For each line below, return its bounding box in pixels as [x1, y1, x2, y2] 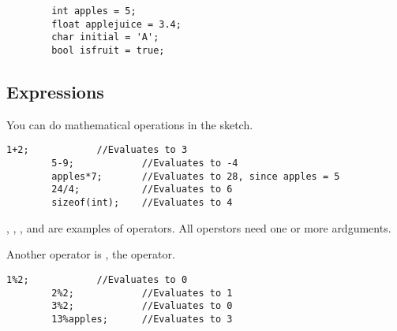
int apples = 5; [51, 6, 137, 17]
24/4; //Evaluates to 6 [51, 184, 233, 195]
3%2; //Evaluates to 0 [51, 300, 233, 312]
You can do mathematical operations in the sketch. [6, 116, 253, 132]
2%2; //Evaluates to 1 [51, 287, 233, 299]
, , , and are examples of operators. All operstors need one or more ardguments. [6, 219, 391, 236]
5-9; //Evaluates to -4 [51, 158, 238, 169]
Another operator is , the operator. [6, 246, 175, 262]
